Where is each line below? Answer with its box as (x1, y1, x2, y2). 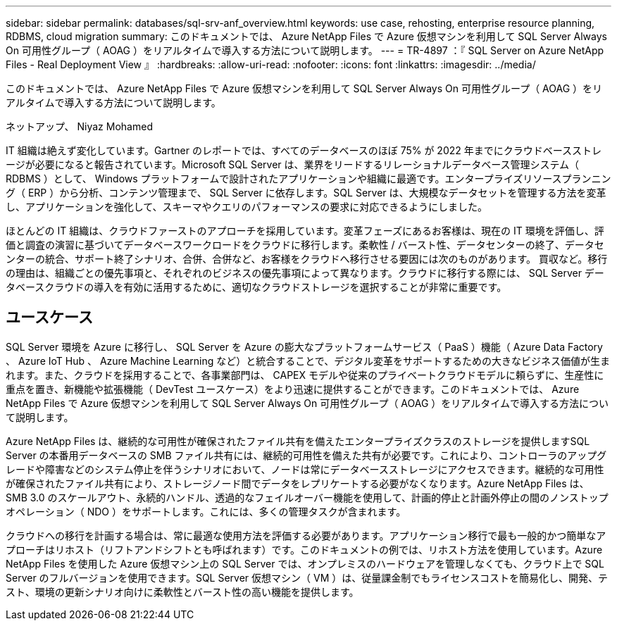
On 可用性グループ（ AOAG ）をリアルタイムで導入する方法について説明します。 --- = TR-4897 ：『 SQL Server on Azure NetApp (6, 44, 604, 56)
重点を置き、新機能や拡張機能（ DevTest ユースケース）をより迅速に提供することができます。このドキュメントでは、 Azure (6, 382, 580, 395)
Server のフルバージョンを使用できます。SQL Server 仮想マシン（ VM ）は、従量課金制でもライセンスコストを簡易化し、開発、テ (6, 571, 608, 584)
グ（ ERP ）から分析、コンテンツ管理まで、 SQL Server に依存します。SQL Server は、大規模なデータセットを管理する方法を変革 (6, 187, 606, 199)
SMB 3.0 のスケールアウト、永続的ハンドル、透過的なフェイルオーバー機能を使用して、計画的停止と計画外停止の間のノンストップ (6, 491, 609, 503)
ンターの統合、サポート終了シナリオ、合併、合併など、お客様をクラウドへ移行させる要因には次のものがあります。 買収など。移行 (6, 253, 608, 265)
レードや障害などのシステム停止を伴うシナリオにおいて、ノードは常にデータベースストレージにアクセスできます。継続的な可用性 (6, 463, 604, 475)
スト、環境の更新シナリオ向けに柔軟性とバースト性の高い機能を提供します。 (6, 585, 359, 598)
